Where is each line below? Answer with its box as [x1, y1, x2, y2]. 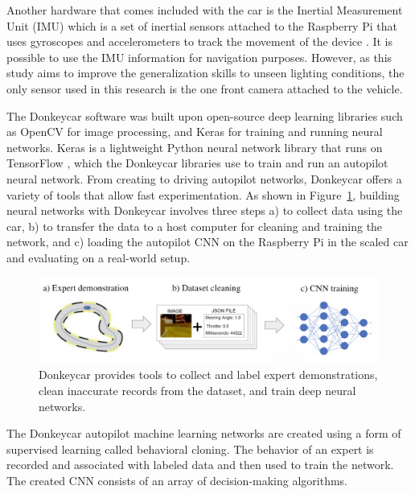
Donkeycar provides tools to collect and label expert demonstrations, [39, 366, 378, 383]
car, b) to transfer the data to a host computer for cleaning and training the [6, 217, 383, 234]
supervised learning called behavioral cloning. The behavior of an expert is [6, 440, 374, 457]
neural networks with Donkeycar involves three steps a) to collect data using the [6, 202, 403, 219]
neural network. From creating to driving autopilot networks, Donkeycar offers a [6, 170, 402, 187]
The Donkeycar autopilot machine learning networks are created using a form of [6, 425, 401, 442]
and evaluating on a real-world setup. [6, 249, 191, 266]
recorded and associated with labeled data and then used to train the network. [6, 456, 394, 473]
